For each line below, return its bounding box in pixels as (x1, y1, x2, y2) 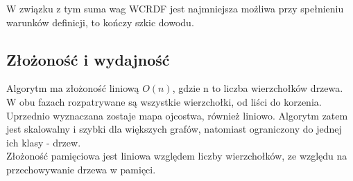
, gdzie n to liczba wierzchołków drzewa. (172, 81, 343, 95)
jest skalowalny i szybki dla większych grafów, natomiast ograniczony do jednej (6, 122, 342, 136)
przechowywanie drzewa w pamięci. (6, 162, 156, 176)
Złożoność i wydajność (6, 48, 170, 70)
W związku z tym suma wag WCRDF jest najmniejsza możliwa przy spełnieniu (6, 1, 344, 15)
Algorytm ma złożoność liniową (6, 81, 139, 95)
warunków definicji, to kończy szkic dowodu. (6, 15, 194, 29)
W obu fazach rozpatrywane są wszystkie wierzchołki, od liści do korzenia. (6, 94, 322, 108)
